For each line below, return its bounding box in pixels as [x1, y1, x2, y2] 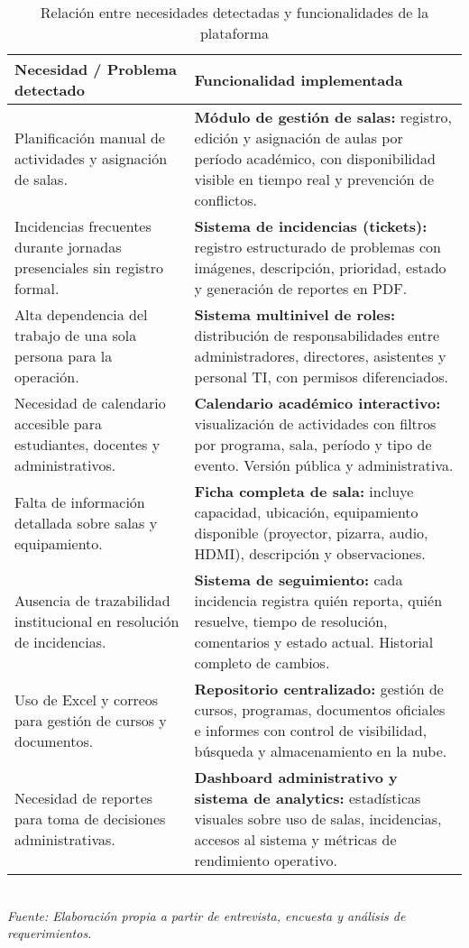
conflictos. [194, 189, 257, 210]
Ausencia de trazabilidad [14, 590, 170, 611]
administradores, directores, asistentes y [194, 345, 446, 366]
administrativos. [14, 455, 116, 475]
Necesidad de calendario [14, 392, 166, 413]
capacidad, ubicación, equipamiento [194, 502, 418, 522]
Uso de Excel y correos [14, 688, 159, 710]
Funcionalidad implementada [194, 69, 403, 90]
